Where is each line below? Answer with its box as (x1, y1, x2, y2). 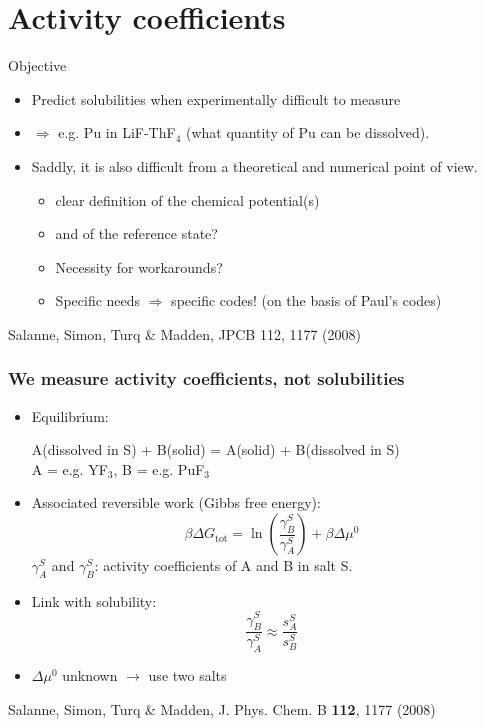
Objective (8, 55, 67, 76)
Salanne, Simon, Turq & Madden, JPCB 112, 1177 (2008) (8, 323, 361, 344)
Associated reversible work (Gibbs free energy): (31, 492, 321, 513)
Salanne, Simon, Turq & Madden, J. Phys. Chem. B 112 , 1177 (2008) (8, 698, 436, 719)
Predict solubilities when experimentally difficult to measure (31, 88, 401, 109)
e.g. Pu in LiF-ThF (58, 122, 176, 143)
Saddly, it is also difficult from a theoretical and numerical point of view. (31, 155, 478, 176)
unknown (62, 665, 118, 686)
